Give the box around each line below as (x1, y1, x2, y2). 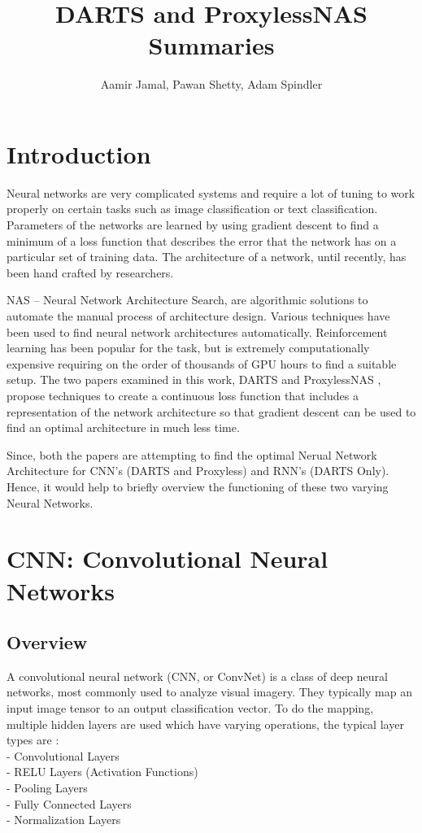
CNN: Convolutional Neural (7, 542, 328, 575)
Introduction (7, 137, 151, 170)
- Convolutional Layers (7, 747, 120, 764)
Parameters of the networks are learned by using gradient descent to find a (7, 216, 379, 233)
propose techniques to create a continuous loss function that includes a (7, 386, 359, 403)
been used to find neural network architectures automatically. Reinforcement (7, 323, 388, 340)
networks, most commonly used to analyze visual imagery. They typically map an (7, 683, 412, 700)
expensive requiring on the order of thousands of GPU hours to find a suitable (7, 355, 397, 372)
